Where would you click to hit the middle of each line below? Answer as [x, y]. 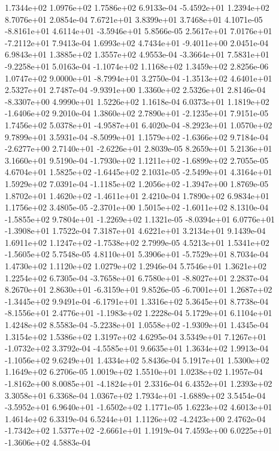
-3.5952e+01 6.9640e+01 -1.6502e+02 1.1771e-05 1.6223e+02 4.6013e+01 [139, 407]
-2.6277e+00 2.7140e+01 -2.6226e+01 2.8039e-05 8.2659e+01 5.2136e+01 [139, 148]
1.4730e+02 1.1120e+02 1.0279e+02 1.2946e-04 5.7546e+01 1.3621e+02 [136, 266]
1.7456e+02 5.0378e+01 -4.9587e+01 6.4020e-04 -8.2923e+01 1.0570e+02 [139, 124]
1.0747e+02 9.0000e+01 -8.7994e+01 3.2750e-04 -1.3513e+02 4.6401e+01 [139, 78]
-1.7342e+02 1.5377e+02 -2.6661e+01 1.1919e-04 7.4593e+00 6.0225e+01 [139, 430]
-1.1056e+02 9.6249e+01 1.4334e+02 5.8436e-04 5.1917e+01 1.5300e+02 [137, 360]
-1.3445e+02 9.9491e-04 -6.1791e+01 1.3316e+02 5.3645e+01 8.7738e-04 [137, 301]
